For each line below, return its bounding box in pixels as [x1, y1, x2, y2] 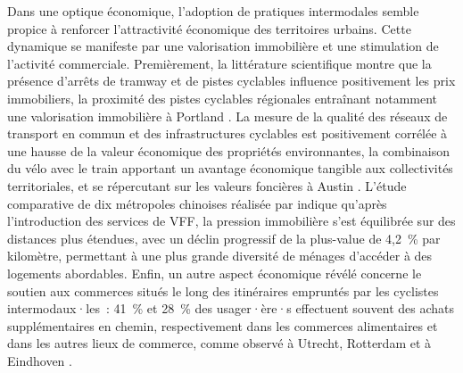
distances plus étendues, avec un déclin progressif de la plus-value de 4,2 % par [7, 228, 441, 247]
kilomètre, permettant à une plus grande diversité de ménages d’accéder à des [7, 246, 433, 265]
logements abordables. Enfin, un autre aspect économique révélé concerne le [7, 263, 422, 282]
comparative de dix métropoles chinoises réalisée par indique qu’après [7, 194, 387, 212]
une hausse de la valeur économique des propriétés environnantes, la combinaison [7, 141, 451, 160]
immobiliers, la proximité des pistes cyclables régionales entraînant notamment [7, 88, 438, 107]
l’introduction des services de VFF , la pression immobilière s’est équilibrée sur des [7, 211, 456, 230]
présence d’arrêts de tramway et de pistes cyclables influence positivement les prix [7, 71, 456, 90]
